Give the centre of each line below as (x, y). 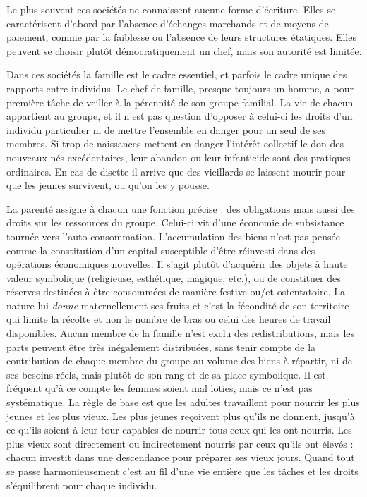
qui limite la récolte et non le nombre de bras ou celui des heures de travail (169, 319)
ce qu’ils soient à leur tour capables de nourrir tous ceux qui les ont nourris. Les (179, 430)
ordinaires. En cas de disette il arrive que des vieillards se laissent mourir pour (176, 171)
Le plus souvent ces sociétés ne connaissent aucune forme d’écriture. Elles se (171, 9)
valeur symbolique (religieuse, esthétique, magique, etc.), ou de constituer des (174, 277)
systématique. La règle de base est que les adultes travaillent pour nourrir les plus (183, 402)
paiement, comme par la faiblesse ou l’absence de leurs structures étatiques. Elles (181, 37)
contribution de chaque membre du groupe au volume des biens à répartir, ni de (180, 361)
